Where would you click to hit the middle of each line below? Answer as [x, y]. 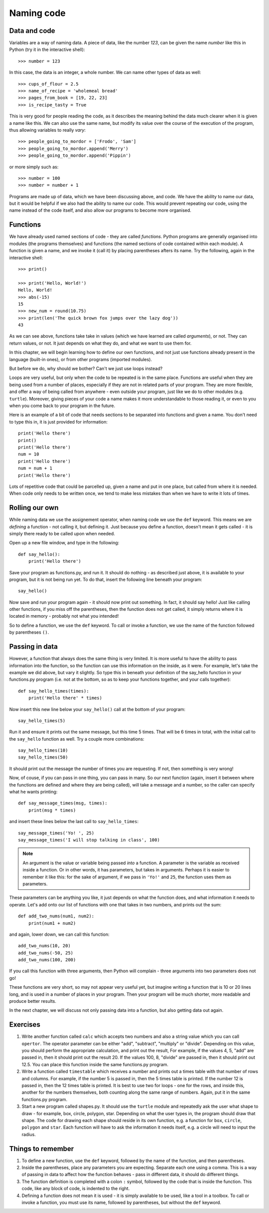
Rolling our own [34, 508]
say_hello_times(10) [43, 751]
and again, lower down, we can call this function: [59, 934]
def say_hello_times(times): [54, 691]
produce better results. [33, 1001]
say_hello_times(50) [43, 757]
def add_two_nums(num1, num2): [56, 916]
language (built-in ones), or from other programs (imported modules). [80, 359]
